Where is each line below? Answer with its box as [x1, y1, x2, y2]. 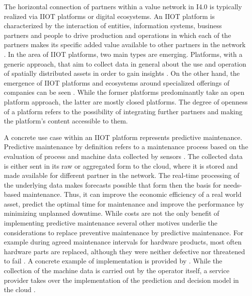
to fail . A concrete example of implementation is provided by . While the [4, 256, 222, 266]
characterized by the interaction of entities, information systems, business [4, 20, 222, 31]
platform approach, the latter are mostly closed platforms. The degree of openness [4, 96, 248, 106]
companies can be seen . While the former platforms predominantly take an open [4, 87, 245, 97]
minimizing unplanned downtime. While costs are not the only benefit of [4, 208, 220, 218]
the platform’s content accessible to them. [4, 116, 128, 126]
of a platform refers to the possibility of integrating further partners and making [4, 106, 243, 116]
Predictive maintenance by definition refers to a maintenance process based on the [4, 141, 248, 152]
